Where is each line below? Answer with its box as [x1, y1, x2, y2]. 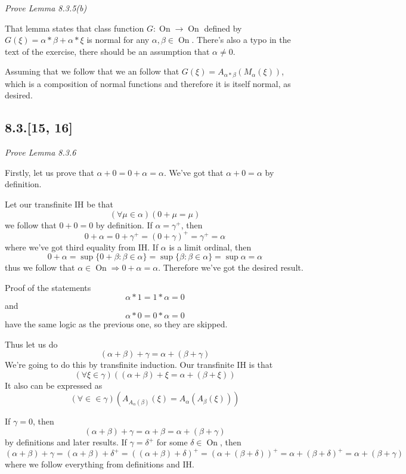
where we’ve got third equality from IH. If [5, 240, 159, 253]
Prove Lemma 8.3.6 [5, 146, 76, 159]
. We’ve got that [163, 166, 224, 178]
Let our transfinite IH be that [5, 198, 113, 210]
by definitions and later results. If [5, 436, 127, 448]
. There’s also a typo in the [191, 33, 291, 46]
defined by [204, 21, 242, 34]
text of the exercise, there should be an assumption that [5, 45, 210, 57]
